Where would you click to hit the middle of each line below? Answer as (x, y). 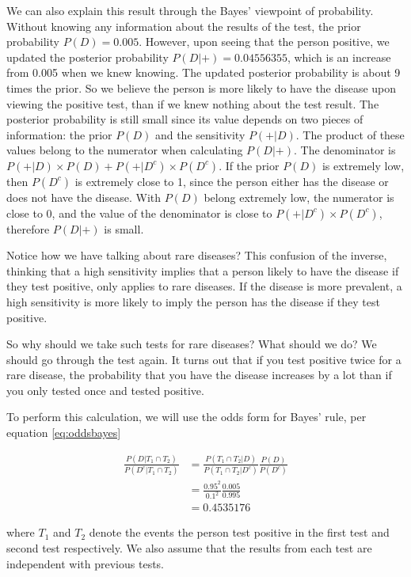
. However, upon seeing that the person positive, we (264, 42)
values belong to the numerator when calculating (125, 150)
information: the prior (59, 134)
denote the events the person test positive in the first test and (239, 532)
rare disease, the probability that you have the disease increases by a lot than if (199, 375)
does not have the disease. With (84, 197)
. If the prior (249, 165)
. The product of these (350, 134)
